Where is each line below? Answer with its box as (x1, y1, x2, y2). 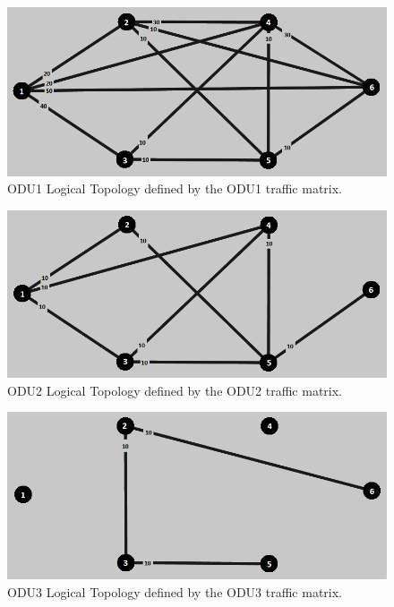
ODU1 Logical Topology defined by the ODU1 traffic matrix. (7, 179, 343, 198)
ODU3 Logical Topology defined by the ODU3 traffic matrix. (7, 582, 343, 601)
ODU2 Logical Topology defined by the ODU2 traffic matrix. (7, 380, 343, 399)
